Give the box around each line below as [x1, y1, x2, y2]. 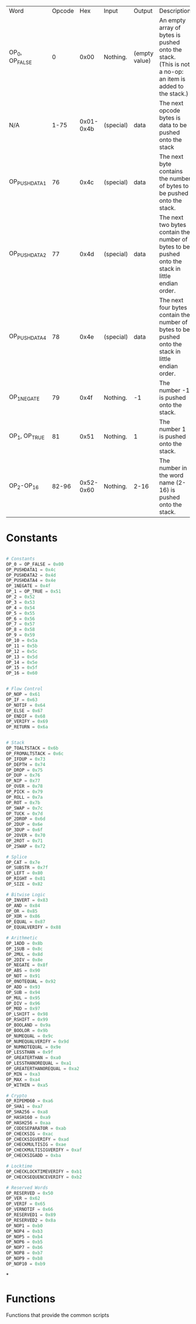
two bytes [159, 221, 187, 229]
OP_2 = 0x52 [6, 594, 35, 600]
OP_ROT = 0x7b [6, 799, 41, 805]
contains [159, 167, 183, 175]
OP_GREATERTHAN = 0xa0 [6, 1055, 61, 1061]
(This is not [159, 60, 190, 68]
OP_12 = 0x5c [6, 648, 38, 654]
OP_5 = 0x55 [6, 610, 35, 616]
